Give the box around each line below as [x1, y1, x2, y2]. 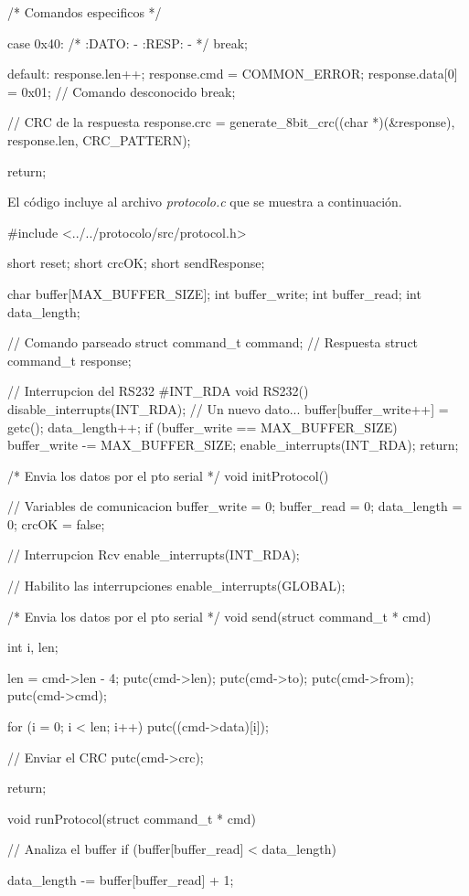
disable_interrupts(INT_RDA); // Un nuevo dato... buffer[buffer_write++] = [7, 399, 449, 418]
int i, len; [7, 637, 59, 656]
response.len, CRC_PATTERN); [7, 130, 191, 149]
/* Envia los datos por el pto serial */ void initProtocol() [7, 465, 329, 485]
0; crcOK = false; [7, 514, 105, 533]
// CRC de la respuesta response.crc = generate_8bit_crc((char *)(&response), [7, 112, 455, 132]
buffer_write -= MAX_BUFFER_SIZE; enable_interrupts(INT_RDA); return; [7, 435, 459, 454]
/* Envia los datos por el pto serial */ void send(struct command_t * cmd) [7, 606, 432, 625]
